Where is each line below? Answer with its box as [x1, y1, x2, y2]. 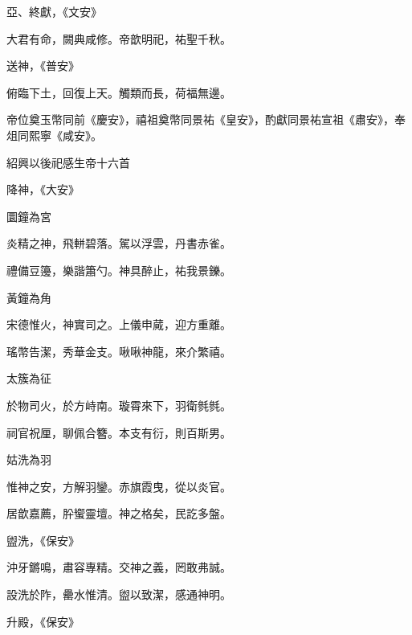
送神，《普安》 [6, 57, 80, 74]
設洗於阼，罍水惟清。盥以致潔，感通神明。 [6, 586, 231, 603]
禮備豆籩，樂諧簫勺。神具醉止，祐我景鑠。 [6, 261, 231, 278]
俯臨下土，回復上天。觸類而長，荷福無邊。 [6, 84, 231, 100]
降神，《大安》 [6, 181, 80, 198]
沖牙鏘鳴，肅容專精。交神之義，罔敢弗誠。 [6, 559, 231, 576]
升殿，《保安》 [6, 612, 80, 629]
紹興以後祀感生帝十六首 [6, 154, 130, 170]
